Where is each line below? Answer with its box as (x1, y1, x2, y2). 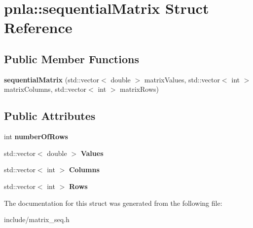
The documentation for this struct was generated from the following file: (4, 197, 222, 208)
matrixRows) (120, 84, 159, 94)
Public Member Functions (4, 51, 139, 66)
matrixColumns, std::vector (4, 84, 87, 94)
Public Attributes (4, 108, 96, 123)
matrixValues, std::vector (144, 74, 220, 84)
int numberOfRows (4, 131, 68, 142)
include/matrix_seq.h (4, 214, 70, 225)
